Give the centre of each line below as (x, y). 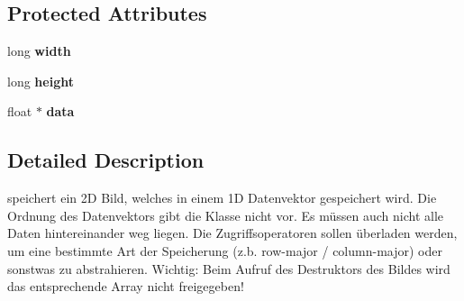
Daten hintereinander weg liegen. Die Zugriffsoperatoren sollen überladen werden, (232, 233)
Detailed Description (106, 160)
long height (41, 81)
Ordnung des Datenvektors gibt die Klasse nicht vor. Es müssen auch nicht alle (226, 215)
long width (39, 51)
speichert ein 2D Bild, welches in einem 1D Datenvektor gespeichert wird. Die (222, 198)
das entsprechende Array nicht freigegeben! (126, 286)
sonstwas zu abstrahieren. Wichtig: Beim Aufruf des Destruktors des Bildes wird (229, 268)
